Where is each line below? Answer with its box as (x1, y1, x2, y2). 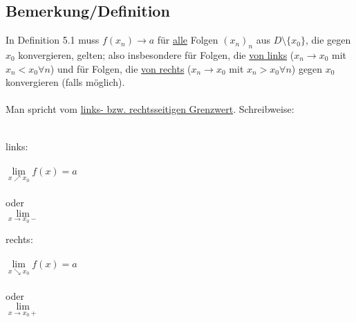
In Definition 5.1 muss (6, 33, 100, 47)
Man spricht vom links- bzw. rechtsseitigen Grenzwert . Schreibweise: (6, 102, 294, 116)
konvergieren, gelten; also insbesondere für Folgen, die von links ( (18, 48, 294, 62)
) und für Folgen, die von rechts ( (50, 61, 191, 75)
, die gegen (305, 33, 351, 47)
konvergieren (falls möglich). (6, 75, 125, 89)
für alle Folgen (157, 33, 218, 47)
